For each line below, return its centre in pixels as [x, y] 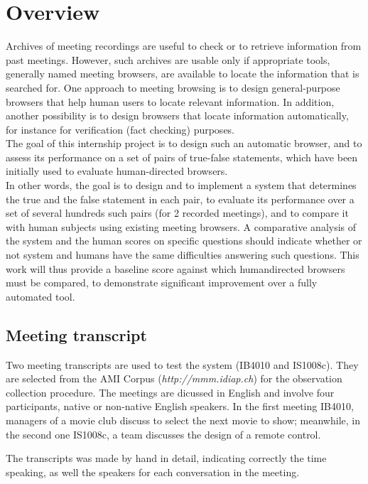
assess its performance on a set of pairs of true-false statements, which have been [182, 157]
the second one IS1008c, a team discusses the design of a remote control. [163, 434]
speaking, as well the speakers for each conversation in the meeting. [153, 472]
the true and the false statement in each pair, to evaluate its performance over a [180, 199]
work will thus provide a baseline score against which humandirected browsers [175, 268]
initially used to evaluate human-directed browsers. [117, 171]
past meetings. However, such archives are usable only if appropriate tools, [168, 59]
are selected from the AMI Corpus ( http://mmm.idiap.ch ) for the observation [174, 378]
